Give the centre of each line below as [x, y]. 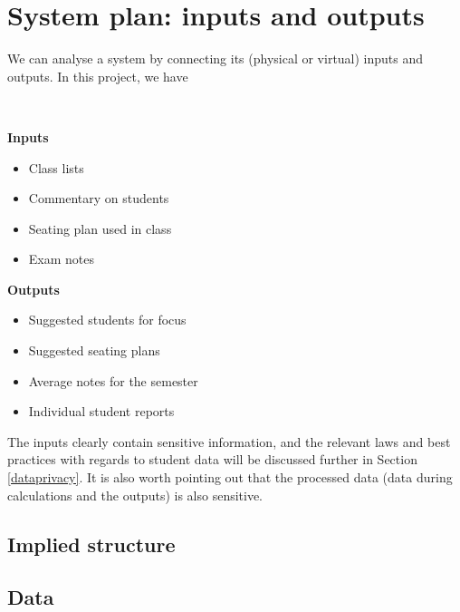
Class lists [56, 167]
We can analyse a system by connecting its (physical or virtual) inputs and [216, 58]
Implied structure [91, 544]
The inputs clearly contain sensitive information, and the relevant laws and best [229, 441]
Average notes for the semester [113, 380]
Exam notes [62, 259]
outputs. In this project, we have [98, 76]
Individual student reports [101, 411]
